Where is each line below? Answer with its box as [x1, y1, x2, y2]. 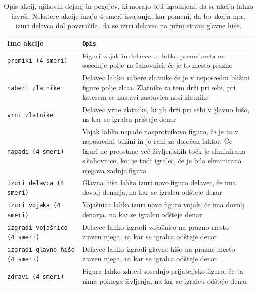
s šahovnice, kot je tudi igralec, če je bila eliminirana [82, 155, 242, 166]
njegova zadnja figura [82, 165, 147, 175]
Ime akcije [7, 37, 43, 48]
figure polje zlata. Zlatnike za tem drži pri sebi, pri [82, 82, 236, 92]
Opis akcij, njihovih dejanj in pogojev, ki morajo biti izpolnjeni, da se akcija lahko [4, 1, 253, 11]
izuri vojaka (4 [7, 202, 61, 209]
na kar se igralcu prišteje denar [82, 114, 176, 124]
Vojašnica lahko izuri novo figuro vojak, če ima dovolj [82, 199, 244, 210]
